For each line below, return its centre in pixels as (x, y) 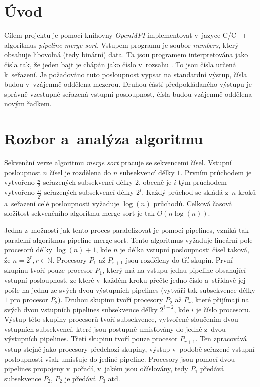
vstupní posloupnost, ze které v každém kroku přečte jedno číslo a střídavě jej (125, 279)
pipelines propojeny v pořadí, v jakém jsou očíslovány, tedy (96, 369)
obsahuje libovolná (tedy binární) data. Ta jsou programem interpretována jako (126, 54)
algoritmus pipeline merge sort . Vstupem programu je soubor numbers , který (121, 44)
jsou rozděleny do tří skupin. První (179, 259)
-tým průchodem (201, 182)
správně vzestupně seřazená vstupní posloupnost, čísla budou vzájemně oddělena (128, 94)
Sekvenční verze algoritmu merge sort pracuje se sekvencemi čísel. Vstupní (118, 162)
